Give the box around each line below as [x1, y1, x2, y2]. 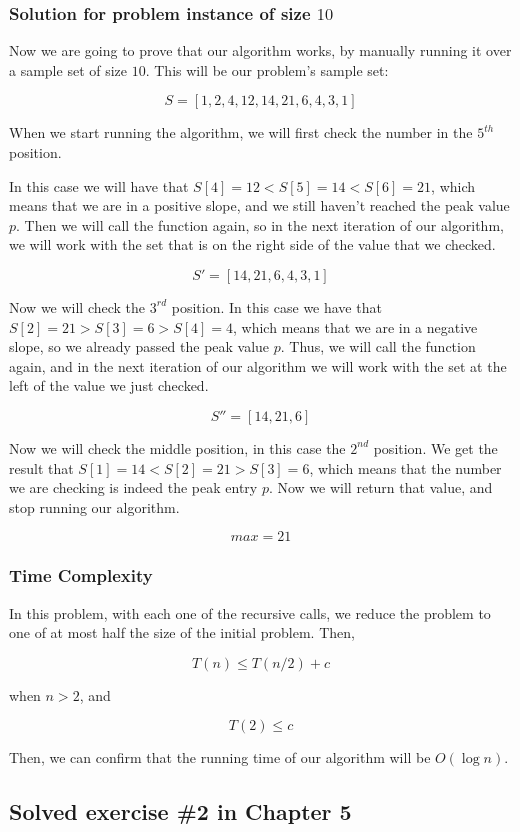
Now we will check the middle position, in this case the [9, 437, 346, 458]
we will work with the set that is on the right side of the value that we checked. [9, 234, 496, 255]
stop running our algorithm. [9, 496, 180, 517]
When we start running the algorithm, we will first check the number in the [9, 122, 473, 143]
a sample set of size [9, 59, 128, 80]
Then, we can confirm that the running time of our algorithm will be [9, 747, 431, 768]
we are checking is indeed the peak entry [9, 477, 258, 498]
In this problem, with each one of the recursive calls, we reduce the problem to [9, 602, 491, 623]
